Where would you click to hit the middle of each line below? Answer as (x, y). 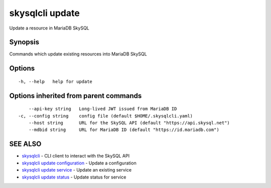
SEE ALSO (25, 144)
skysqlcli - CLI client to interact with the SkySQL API (76, 156)
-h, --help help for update (55, 81)
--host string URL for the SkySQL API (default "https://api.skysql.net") (129, 123)
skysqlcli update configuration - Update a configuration (79, 163)
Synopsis (24, 42)
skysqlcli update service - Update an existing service (77, 170)
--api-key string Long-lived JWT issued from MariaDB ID (103, 109)
